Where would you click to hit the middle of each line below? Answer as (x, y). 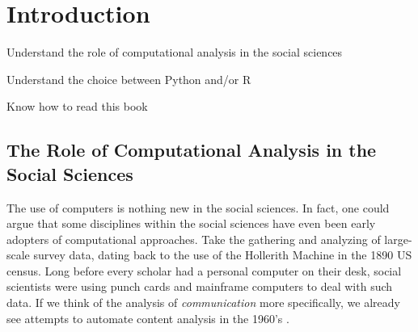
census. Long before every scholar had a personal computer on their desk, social (204, 270)
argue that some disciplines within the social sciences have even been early (191, 223)
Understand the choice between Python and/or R (129, 79)
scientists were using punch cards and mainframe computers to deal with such (200, 286)
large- (398, 239)
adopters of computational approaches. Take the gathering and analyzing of (194, 239)
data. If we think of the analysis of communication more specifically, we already (203, 303)
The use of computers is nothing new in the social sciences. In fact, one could (198, 207)
